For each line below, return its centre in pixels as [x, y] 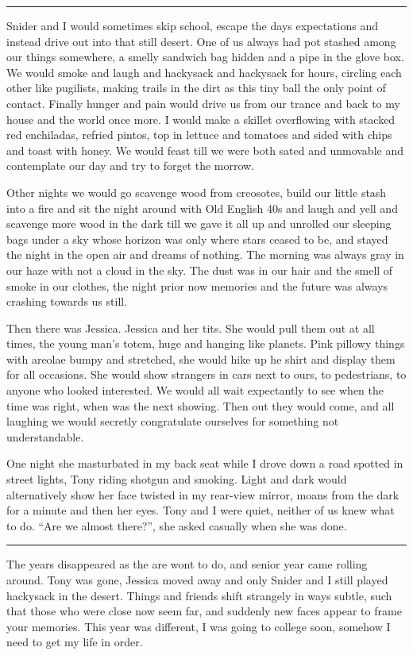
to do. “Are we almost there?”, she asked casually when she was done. [177, 525]
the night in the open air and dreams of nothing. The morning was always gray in [205, 254]
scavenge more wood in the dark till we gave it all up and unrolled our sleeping [199, 223]
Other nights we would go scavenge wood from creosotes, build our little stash [197, 192]
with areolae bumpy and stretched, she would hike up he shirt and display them [201, 358]
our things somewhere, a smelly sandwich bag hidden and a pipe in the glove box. [205, 57]
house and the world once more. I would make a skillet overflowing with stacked [201, 119]
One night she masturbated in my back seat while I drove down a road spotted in [205, 463]
